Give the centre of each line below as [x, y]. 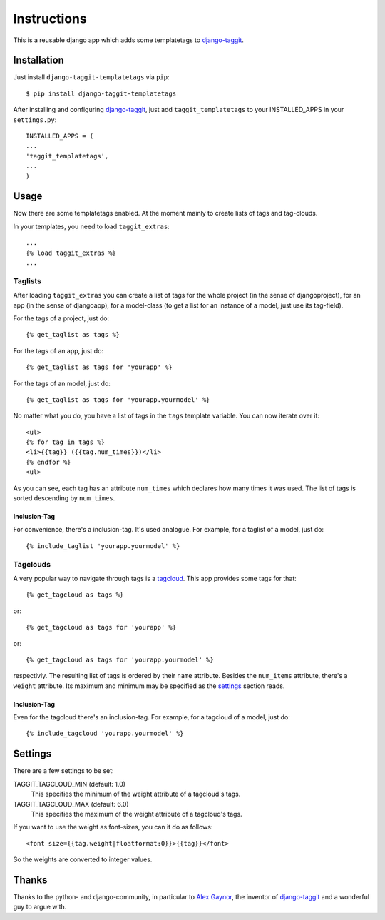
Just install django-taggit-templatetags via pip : [91, 77]
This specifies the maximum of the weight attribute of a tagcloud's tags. [137, 814]
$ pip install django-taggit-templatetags [101, 93]
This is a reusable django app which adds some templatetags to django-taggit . [128, 40]
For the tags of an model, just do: [62, 383]
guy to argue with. [40, 907]
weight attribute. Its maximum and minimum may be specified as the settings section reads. [149, 686]
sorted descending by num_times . [64, 498]
